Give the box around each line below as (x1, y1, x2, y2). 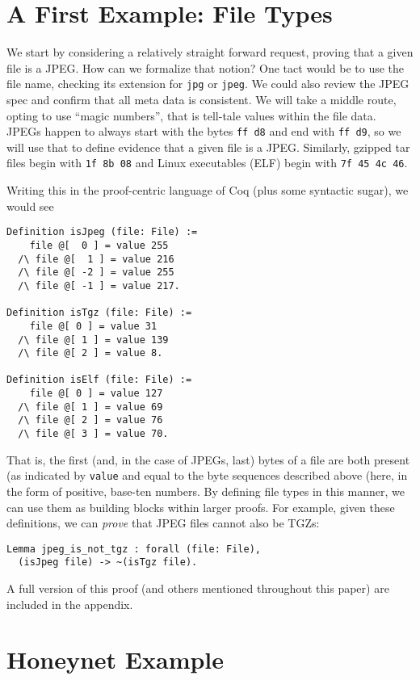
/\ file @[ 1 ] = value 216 (18, 253, 174, 265)
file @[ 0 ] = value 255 (29, 239, 169, 251)
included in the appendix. (6, 595, 133, 612)
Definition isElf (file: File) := (6, 374, 192, 386)
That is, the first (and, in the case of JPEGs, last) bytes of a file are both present (6, 451, 410, 468)
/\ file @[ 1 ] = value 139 (18, 334, 169, 346)
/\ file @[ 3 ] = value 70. (18, 428, 169, 440)
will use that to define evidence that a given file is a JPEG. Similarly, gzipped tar (6, 138, 410, 155)
